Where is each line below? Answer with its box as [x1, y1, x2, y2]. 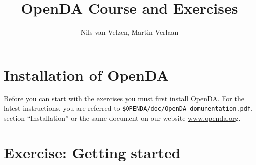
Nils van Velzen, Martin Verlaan [80, 27, 179, 37]
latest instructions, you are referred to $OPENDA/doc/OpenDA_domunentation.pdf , [4, 103, 253, 113]
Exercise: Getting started [4, 142, 181, 162]
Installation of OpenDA [4, 64, 169, 84]
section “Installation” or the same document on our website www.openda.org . [4, 112, 241, 123]
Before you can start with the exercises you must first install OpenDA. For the [4, 93, 244, 103]
